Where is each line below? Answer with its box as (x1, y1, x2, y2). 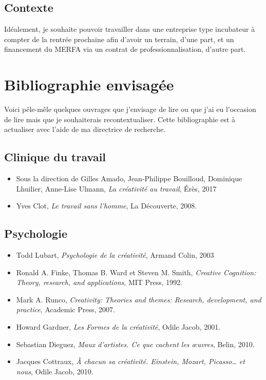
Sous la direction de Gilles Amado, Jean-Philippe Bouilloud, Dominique (16, 173, 242, 184)
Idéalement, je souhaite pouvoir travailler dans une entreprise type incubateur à (4, 24, 255, 34)
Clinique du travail (4, 149, 106, 165)
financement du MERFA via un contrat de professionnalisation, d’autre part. (4, 44, 246, 54)
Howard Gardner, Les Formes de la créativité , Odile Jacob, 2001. (16, 321, 221, 332)
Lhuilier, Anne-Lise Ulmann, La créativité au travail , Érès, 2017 (16, 183, 217, 194)
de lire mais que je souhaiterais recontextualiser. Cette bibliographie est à (4, 113, 236, 124)
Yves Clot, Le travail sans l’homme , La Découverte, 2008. (16, 200, 197, 211)
